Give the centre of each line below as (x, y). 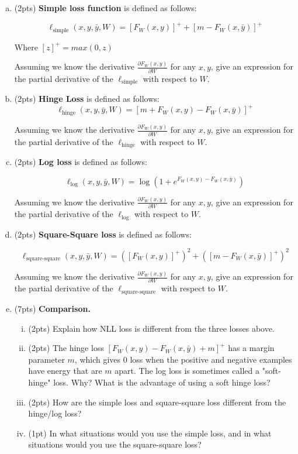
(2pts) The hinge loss (66, 348)
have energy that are (65, 371)
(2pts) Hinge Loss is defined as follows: (87, 99)
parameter (46, 359)
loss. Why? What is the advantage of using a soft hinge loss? (162, 382)
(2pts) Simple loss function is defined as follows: (105, 8)
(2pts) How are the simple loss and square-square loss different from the (157, 402)
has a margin (251, 348)
